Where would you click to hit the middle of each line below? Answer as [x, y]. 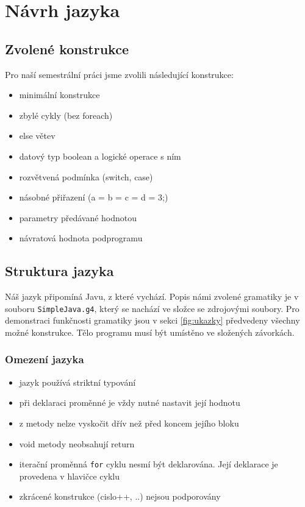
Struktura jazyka [59, 271]
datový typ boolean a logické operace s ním [100, 156]
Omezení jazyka [45, 359]
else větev [37, 136]
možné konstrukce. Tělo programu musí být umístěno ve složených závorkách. [150, 332]
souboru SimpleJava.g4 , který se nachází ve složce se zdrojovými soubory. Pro [152, 308]
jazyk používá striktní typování [77, 382]
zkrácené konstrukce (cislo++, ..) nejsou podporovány [120, 496]
